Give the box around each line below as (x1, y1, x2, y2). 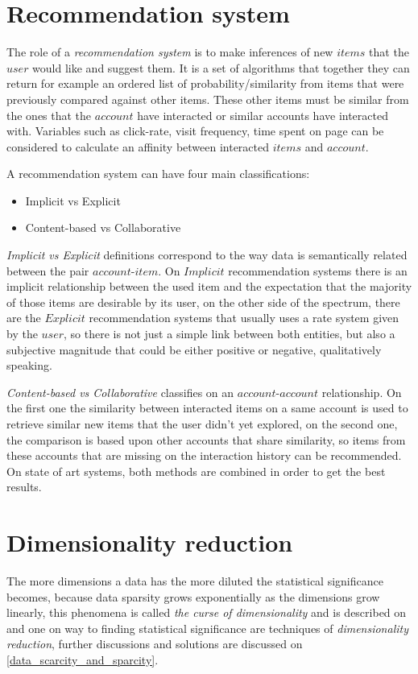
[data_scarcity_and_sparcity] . (6, 651, 159, 668)
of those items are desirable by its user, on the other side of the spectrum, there (6, 293, 400, 310)
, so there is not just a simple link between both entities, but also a (64, 325, 395, 342)
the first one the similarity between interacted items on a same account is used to (6, 399, 408, 416)
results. (6, 478, 42, 495)
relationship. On (321, 383, 402, 400)
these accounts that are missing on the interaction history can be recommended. (6, 447, 402, 464)
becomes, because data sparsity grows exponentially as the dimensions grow (6, 588, 380, 605)
